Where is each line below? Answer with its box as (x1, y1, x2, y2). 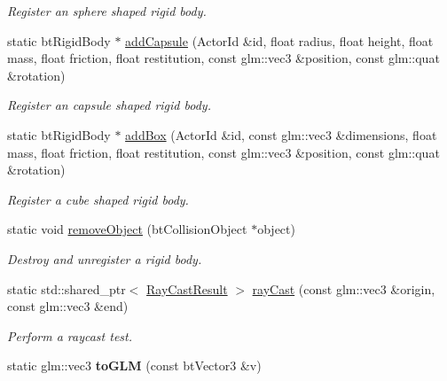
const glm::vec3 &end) (7, 297, 129, 315)
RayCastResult (146, 279, 228, 298)
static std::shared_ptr (7, 279, 126, 298)
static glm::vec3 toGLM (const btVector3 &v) (7, 356, 262, 375)
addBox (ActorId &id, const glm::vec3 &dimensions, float (125, 125, 437, 144)
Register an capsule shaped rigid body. (7, 96, 211, 114)
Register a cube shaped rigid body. (7, 190, 189, 208)
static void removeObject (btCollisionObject (7, 220, 247, 238)
